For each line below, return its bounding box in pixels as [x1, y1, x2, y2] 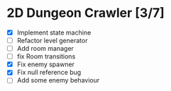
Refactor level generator [16, 37, 88, 44]
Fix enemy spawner [16, 60, 75, 68]
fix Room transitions [16, 52, 76, 61]
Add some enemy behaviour [16, 76, 100, 85]
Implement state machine [16, 28, 92, 37]
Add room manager [16, 44, 74, 53]
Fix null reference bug [16, 68, 82, 77]
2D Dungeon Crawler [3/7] [6, 5, 165, 21]
